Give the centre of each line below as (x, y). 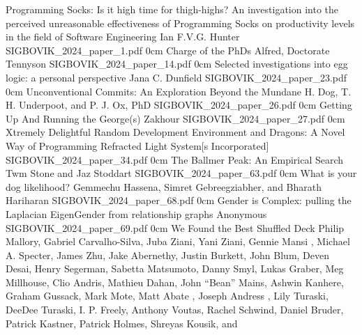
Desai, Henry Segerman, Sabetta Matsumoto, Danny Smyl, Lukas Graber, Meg (175, 268)
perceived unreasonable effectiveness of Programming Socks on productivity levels (180, 23)
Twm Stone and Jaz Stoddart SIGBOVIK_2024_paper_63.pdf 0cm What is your (181, 173)
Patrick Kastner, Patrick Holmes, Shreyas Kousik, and (122, 323)
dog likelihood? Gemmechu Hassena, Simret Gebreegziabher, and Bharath (164, 186)
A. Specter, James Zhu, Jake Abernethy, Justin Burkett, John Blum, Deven (168, 255)
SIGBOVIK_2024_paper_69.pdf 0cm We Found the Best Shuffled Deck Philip (175, 227)
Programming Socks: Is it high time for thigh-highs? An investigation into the (172, 9)
